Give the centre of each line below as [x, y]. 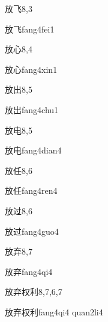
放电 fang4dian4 [33, 150]
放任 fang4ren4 [31, 190]
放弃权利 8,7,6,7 [34, 292]
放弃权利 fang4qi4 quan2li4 [54, 311]
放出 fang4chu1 [32, 109]
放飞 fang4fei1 [30, 29]
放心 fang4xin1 [31, 69]
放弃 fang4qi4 [29, 271]
